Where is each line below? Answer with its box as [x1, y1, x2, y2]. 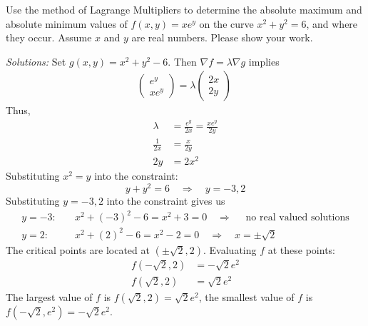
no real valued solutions [245, 213, 349, 223]
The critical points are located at [6, 242, 150, 257]
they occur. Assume [6, 30, 92, 45]
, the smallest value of [198, 289, 295, 304]
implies [248, 54, 280, 68]
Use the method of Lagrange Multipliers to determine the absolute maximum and [6, 2, 362, 16]
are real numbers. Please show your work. [131, 30, 313, 45]
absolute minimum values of [6, 16, 128, 31]
